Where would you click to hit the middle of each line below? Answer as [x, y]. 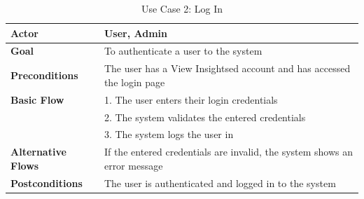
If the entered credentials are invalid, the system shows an [229, 152]
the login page [134, 82]
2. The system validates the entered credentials [205, 117]
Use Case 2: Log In [182, 8]
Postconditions [47, 183]
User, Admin [135, 33]
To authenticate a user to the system [183, 51]
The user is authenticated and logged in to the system [220, 183]
